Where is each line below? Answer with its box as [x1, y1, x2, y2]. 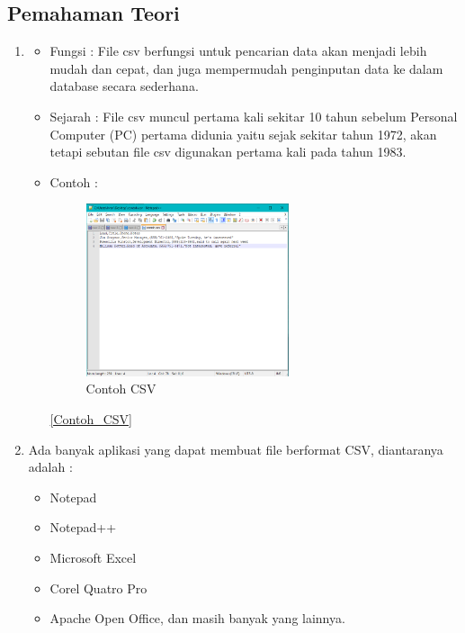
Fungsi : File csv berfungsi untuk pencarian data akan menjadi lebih [49, 41, 427, 60]
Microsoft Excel [49, 547, 137, 566]
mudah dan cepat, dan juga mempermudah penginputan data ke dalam [49, 59, 443, 77]
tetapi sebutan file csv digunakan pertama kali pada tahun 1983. [49, 142, 407, 161]
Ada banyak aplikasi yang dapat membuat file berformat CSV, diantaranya [28, 439, 443, 458]
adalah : [28, 457, 73, 476]
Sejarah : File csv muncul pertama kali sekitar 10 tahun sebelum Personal [49, 106, 458, 125]
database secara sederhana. [49, 77, 199, 95]
